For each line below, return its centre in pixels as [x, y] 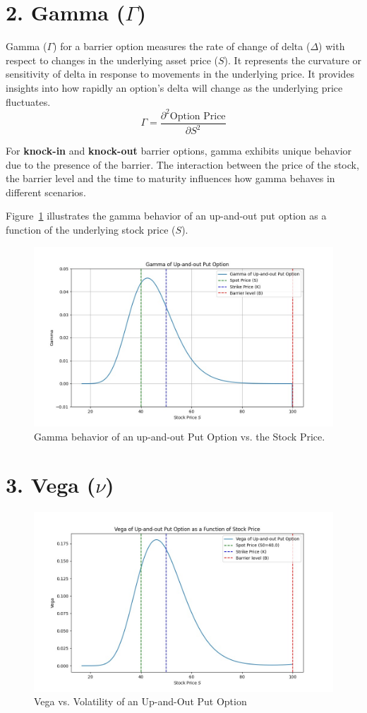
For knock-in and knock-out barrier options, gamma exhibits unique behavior [179, 150]
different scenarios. [46, 192]
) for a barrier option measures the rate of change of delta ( [182, 46]
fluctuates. [28, 101]
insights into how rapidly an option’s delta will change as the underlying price [174, 87]
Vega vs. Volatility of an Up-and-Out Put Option [140, 701]
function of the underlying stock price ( [91, 229]
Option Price [198, 116]
